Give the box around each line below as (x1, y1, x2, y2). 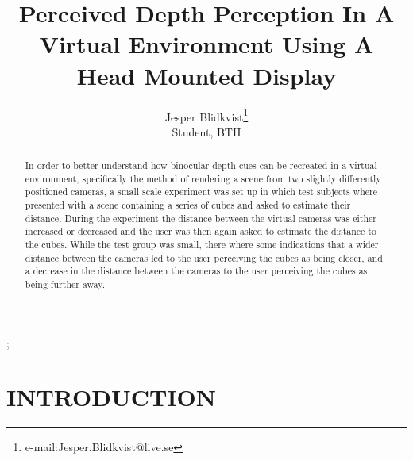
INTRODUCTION (6, 381, 217, 413)
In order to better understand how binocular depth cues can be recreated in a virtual (25, 159, 377, 172)
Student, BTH (172, 123, 241, 140)
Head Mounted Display (76, 59, 337, 91)
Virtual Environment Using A (39, 28, 374, 60)
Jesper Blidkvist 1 (164, 105, 249, 125)
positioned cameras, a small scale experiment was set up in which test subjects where (25, 185, 378, 198)
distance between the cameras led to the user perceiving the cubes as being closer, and (25, 251, 383, 264)
